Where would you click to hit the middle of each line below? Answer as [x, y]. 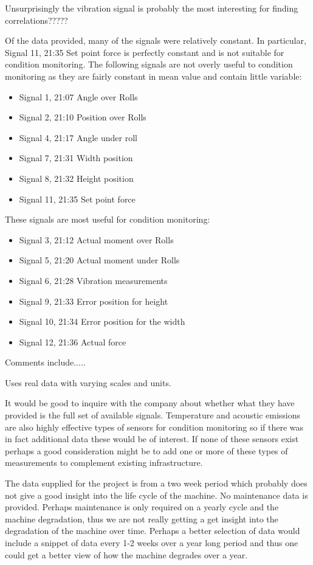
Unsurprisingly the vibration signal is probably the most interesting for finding [152, 8]
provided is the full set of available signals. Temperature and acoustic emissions [153, 415]
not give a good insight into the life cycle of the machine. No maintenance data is [156, 495]
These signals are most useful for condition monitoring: [108, 219]
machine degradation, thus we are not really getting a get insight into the [142, 518]
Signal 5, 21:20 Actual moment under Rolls [99, 260]
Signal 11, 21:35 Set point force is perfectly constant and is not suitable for [145, 52]
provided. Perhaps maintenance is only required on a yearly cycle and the [142, 507]
